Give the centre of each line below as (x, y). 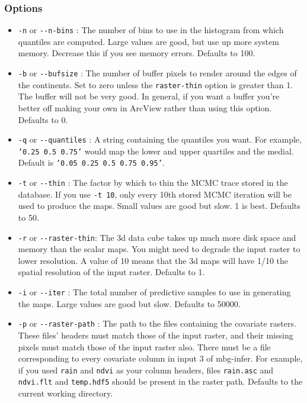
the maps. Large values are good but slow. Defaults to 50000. (129, 303)
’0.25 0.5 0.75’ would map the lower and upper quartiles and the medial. (156, 151)
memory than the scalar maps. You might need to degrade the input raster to (159, 249)
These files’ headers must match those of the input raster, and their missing (156, 335)
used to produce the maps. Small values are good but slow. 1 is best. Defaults (159, 206)
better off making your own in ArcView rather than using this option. (145, 107)
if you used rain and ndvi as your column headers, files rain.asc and (146, 370)
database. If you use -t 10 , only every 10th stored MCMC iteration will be (155, 194)
